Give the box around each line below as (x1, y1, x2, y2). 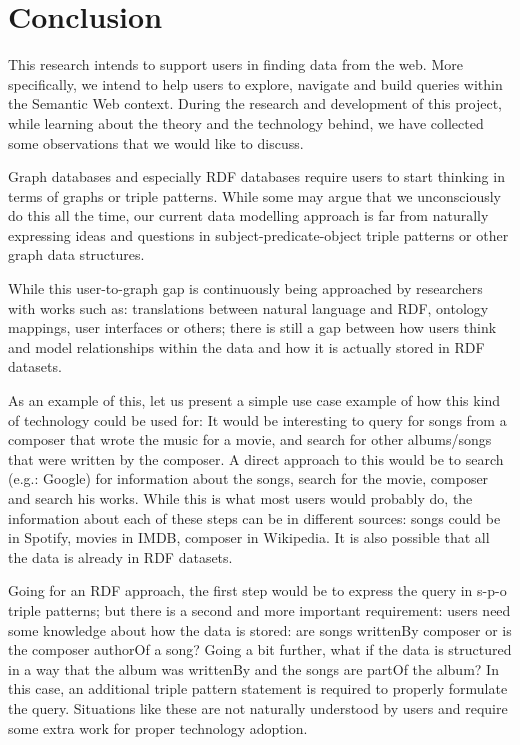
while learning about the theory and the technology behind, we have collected (8, 112, 484, 133)
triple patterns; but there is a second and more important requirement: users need (8, 599, 511, 620)
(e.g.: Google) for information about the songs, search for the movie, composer (8, 468, 489, 489)
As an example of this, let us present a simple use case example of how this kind (8, 390, 501, 411)
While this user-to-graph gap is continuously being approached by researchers (8, 278, 483, 299)
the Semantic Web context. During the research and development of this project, (8, 93, 503, 114)
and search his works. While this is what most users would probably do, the (8, 488, 473, 508)
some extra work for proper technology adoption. (8, 717, 308, 738)
